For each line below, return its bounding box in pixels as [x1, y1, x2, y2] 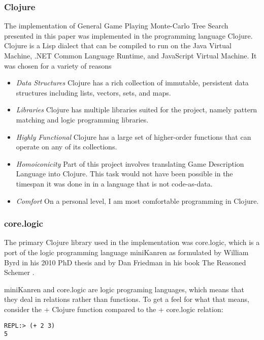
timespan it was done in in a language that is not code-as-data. [16, 178, 213, 189]
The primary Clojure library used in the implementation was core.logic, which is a [4, 237, 260, 248]
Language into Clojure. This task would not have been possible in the [16, 168, 233, 179]
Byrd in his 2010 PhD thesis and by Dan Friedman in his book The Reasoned [4, 257, 246, 267]
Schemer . [4, 267, 35, 277]
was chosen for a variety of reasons [4, 60, 112, 71]
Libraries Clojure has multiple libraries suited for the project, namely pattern [16, 104, 257, 115]
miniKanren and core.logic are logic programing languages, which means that [4, 284, 244, 294]
